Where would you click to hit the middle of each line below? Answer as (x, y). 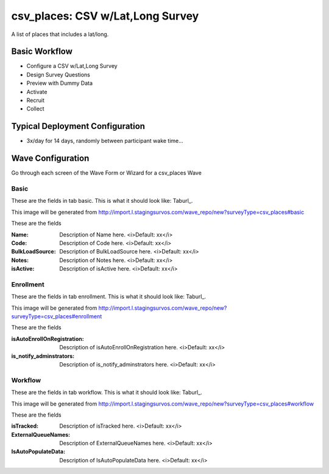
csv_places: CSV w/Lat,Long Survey (105, 16)
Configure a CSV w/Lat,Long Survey (72, 66)
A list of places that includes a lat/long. (60, 34)
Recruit (36, 100)
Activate (37, 92)
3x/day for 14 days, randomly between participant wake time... (105, 141)
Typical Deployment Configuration (78, 126)
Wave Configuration (50, 159)
